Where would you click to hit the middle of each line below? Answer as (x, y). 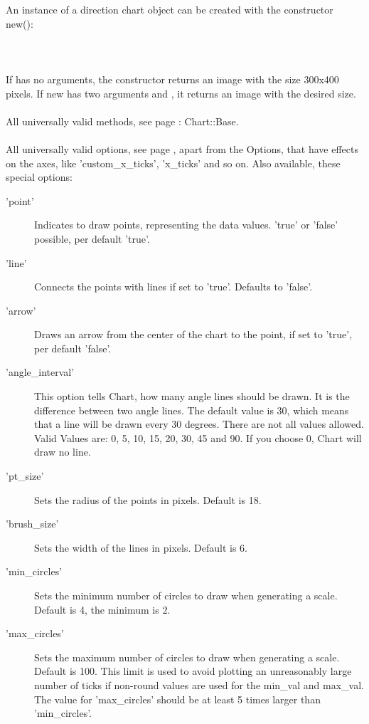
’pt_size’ (25, 476)
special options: (39, 177)
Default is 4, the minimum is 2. (102, 609)
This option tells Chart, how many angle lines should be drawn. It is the (192, 396)
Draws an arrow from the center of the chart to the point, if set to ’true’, (193, 334)
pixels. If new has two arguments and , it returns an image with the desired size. (181, 93)
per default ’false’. (73, 348)
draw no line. (63, 452)
